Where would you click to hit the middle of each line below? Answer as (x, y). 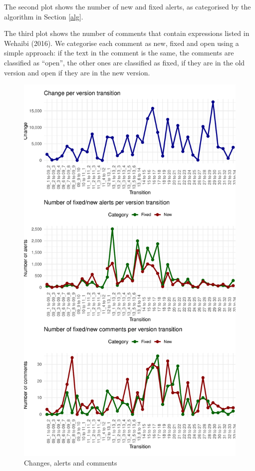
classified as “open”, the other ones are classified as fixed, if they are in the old (125, 62)
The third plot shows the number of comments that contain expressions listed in (127, 33)
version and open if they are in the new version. (77, 72)
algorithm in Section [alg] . (44, 16)
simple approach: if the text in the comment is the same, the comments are (119, 53)
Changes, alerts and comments (71, 463)
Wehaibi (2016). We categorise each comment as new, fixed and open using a (122, 43)
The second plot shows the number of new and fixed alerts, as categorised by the (127, 6)
